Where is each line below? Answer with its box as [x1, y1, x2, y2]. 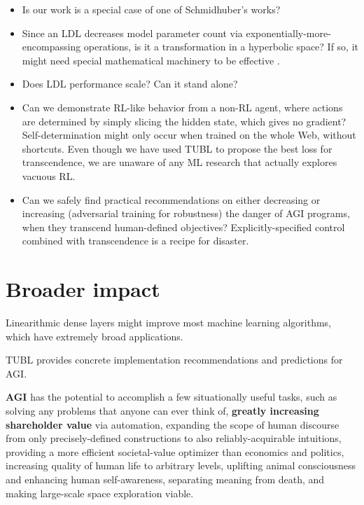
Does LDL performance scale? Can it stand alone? [22, 76, 238, 91]
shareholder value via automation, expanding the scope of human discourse [6, 417, 339, 431]
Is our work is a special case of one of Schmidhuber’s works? [22, 2, 281, 16]
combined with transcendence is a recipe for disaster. [22, 233, 249, 248]
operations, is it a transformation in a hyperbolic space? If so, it [83, 39, 358, 54]
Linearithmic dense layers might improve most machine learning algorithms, [6, 315, 332, 330]
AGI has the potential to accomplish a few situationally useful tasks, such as [6, 389, 337, 404]
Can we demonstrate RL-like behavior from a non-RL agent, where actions [22, 99, 343, 114]
